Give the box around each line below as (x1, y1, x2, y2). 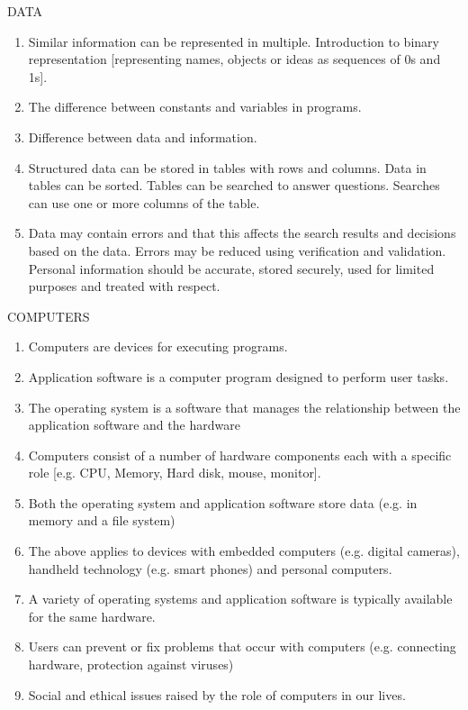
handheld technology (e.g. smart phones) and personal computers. (28, 559, 392, 578)
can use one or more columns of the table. (28, 193, 260, 212)
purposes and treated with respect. (28, 277, 220, 296)
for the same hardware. (28, 606, 156, 625)
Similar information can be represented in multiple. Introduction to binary (28, 32, 439, 50)
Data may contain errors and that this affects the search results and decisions (28, 223, 456, 242)
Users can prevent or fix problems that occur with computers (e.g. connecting (28, 637, 456, 656)
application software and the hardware (28, 415, 240, 434)
